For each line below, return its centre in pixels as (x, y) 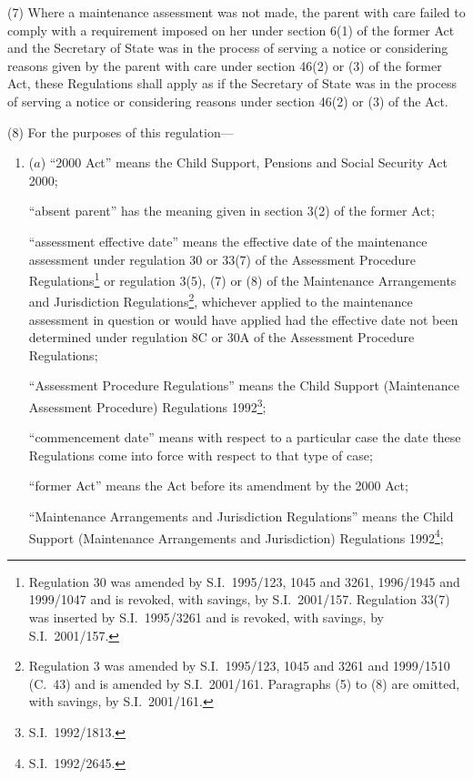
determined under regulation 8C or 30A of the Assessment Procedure (221, 337)
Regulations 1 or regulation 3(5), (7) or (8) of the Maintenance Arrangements (242, 279)
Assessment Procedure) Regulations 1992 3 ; (147, 405)
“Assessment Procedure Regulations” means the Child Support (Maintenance (244, 385)
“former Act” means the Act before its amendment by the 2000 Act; (218, 486)
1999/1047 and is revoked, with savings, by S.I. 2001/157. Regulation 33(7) (239, 599)
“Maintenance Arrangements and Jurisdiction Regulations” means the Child (241, 516)
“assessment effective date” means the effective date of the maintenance (228, 241)
